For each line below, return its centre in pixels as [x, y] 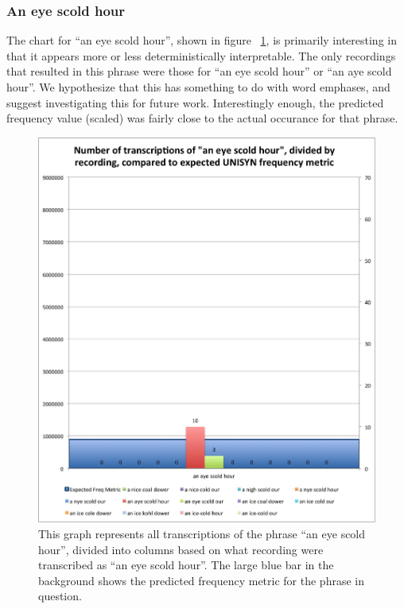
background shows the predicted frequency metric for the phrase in [201, 580]
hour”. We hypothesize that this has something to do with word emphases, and [198, 87]
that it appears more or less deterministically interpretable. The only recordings [201, 55]
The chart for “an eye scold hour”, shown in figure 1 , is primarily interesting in [202, 40]
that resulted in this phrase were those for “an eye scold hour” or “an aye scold [199, 71]
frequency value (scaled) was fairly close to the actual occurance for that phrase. [202, 118]
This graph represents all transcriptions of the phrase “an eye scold [202, 533]
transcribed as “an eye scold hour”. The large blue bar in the [186, 565]
